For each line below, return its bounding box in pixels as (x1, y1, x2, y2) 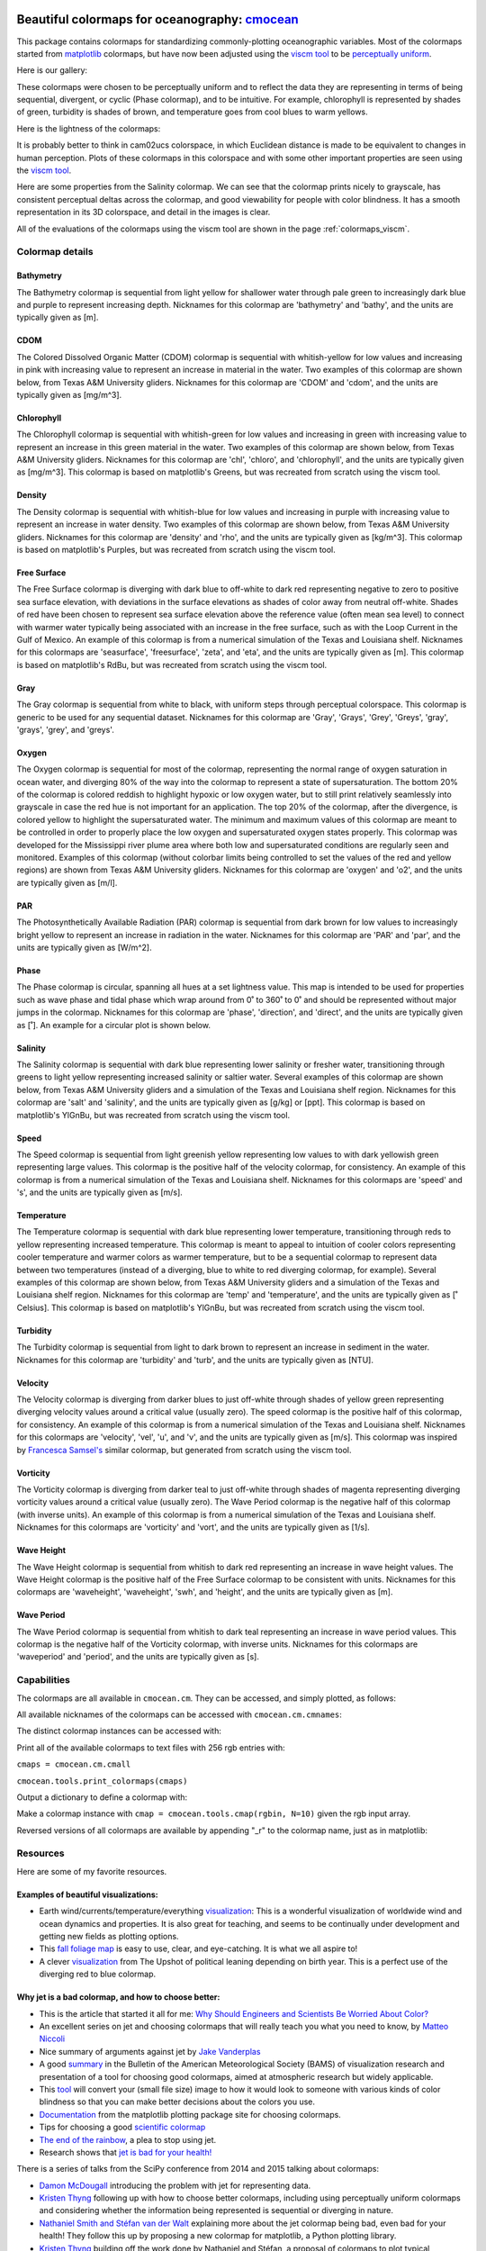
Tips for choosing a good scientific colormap (39, 2121, 206, 2133)
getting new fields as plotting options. (39, 1931, 179, 1942)
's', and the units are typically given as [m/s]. (16, 1187, 184, 1198)
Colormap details (16, 246, 94, 258)
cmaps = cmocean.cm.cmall (16, 1759, 131, 1769)
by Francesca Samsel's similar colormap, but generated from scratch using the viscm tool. (16, 1444, 352, 1455)
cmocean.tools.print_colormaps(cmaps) (16, 1776, 188, 1786)
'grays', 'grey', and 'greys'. (16, 724, 114, 735)
